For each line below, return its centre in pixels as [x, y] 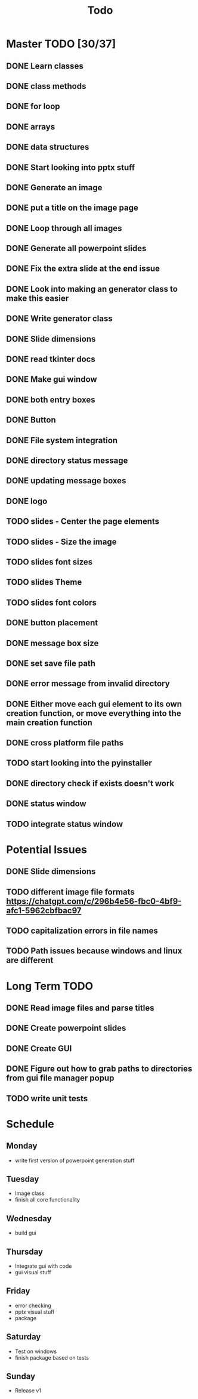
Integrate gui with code [43, 1266]
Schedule [30, 1124]
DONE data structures [48, 147]
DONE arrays [31, 127]
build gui [26, 1233]
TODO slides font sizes [49, 562]
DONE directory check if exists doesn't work [90, 783]
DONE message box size [52, 643]
